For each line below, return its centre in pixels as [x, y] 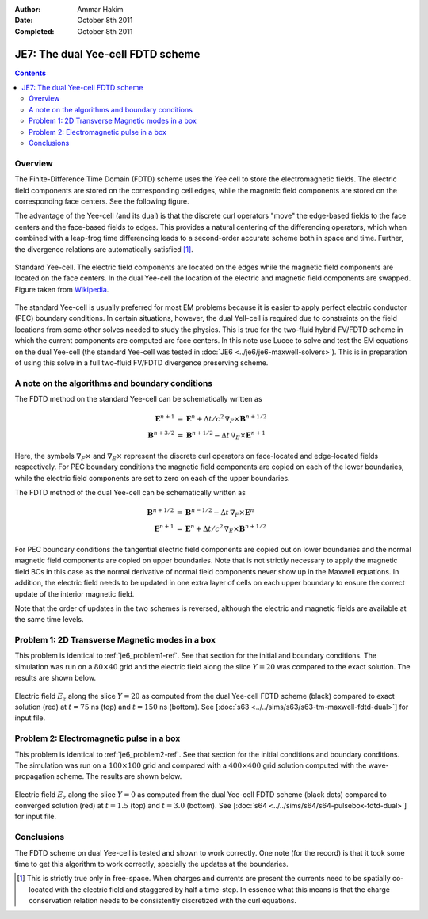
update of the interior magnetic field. [75, 593]
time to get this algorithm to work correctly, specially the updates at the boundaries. [151, 864]
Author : [28, 9]
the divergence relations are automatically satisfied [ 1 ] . [104, 249]
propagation [34, 776]
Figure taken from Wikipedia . [62, 289]
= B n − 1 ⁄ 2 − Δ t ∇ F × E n [215, 513]
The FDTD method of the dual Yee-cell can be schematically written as [130, 493]
